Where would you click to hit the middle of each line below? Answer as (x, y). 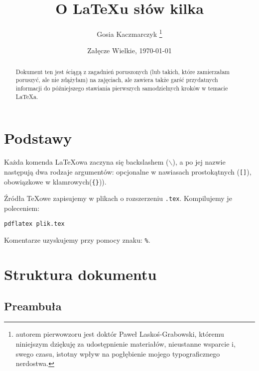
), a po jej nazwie (199, 162)
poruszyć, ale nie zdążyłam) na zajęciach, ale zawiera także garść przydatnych (117, 80)
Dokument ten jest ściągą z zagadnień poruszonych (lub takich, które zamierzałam (123, 71)
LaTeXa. (27, 96)
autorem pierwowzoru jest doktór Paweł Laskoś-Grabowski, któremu (120, 334)
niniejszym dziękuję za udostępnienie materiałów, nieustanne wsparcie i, (126, 343)
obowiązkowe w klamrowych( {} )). (55, 181)
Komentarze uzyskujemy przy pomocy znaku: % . (77, 240)
